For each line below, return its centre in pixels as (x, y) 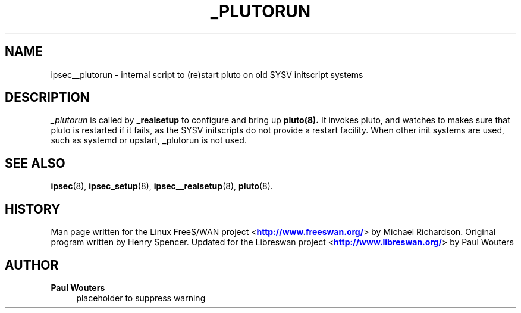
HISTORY (33, 209)
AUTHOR (32, 265)
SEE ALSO (35, 163)
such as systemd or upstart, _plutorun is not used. (149, 140)
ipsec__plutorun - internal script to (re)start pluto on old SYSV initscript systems (207, 74)
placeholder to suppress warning (141, 298)
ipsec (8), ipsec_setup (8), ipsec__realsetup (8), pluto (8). (162, 186)
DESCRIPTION (47, 98)
